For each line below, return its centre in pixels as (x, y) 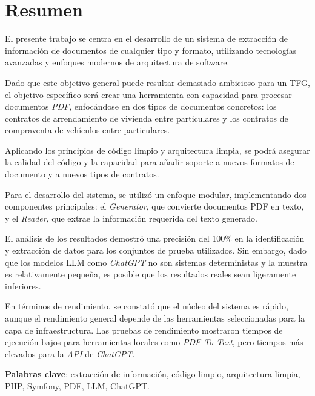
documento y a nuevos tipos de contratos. (82, 174)
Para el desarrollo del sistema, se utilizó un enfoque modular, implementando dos (156, 194)
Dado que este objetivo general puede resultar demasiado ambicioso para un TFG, (157, 82)
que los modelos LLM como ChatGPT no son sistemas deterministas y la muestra (156, 262)
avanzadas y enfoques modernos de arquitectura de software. (117, 62)
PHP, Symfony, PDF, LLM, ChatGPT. (77, 385)
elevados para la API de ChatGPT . (70, 353)
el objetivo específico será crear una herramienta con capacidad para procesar (148, 94)
